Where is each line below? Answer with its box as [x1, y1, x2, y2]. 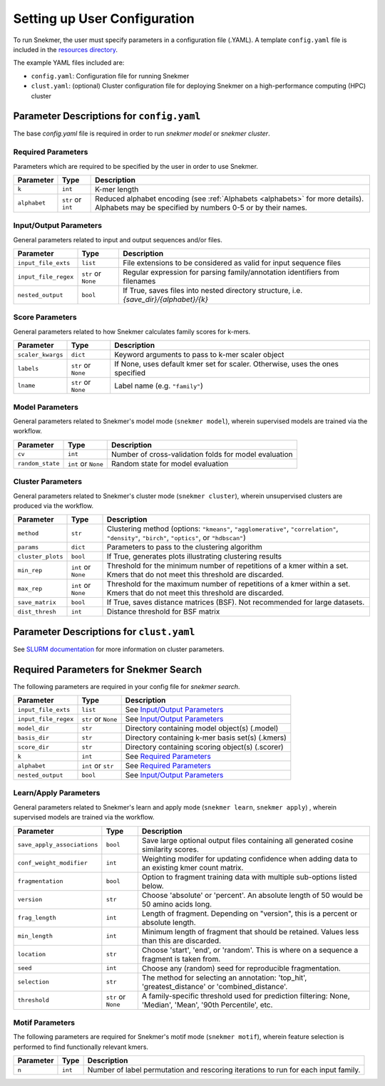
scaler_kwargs [17, 351, 63, 358]
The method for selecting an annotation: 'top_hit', [141, 973, 307, 983]
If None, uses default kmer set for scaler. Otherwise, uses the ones [114, 359, 339, 369]
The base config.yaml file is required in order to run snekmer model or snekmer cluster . [13, 129, 270, 138]
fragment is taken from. [141, 953, 221, 963]
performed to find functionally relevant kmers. [13, 1043, 149, 1051]
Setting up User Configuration [13, 11, 195, 26]
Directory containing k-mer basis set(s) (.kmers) [125, 733, 287, 743]
